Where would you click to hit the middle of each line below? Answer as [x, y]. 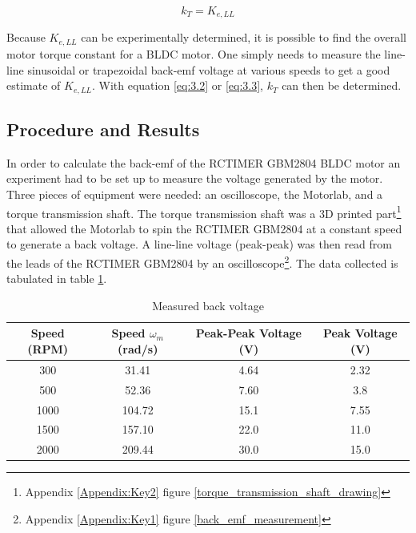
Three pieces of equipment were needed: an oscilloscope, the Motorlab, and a [195, 194]
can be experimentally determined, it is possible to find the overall [244, 37]
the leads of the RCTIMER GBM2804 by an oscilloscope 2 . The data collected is [202, 261]
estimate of [34, 85]
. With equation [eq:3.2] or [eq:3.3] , [178, 85]
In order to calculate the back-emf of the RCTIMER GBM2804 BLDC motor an [204, 162]
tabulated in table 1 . [57, 279]
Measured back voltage [208, 305]
